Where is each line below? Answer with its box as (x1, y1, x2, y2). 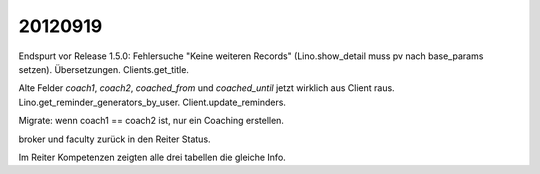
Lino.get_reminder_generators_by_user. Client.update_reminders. (18, 96, 287, 108)
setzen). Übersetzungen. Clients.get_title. (18, 63, 190, 75)
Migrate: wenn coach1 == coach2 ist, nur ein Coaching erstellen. (18, 115, 285, 127)
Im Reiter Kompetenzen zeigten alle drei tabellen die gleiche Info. (18, 151, 287, 163)
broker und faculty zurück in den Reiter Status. (18, 133, 211, 145)
